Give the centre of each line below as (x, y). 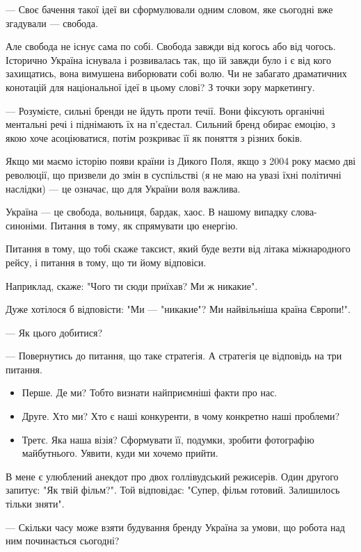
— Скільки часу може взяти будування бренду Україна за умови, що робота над (175, 527)
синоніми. (26, 225)
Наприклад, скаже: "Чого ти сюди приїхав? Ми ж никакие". (132, 285)
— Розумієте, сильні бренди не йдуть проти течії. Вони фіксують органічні (165, 110)
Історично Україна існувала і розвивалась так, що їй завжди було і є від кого (168, 59)
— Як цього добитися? (54, 332)
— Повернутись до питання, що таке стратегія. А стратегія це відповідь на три (174, 356)
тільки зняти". (35, 504)
